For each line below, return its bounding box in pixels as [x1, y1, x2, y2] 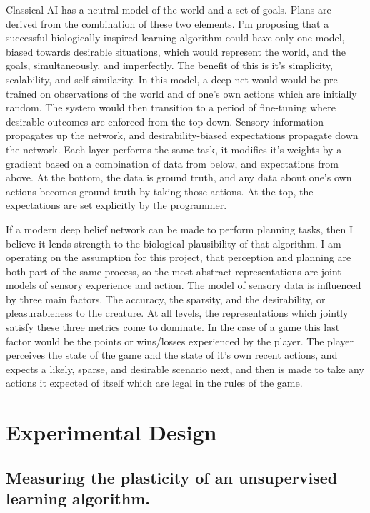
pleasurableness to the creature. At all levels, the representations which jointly [6, 305, 349, 320]
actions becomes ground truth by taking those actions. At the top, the [6, 183, 314, 198]
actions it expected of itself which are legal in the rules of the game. [6, 375, 303, 390]
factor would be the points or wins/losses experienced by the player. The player [6, 333, 354, 348]
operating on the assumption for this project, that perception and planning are [6, 250, 351, 265]
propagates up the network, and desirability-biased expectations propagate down [6, 128, 359, 143]
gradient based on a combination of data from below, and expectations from [6, 156, 339, 171]
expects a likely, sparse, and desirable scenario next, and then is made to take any [6, 361, 364, 376]
